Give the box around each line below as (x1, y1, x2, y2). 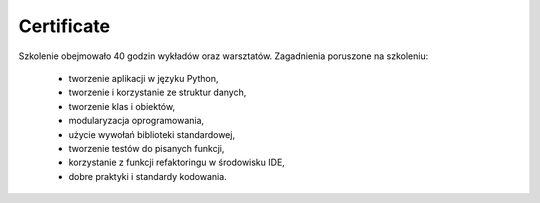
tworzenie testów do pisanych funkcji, (68, 142, 225, 154)
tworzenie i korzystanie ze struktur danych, (68, 86, 247, 99)
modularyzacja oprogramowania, (68, 115, 205, 127)
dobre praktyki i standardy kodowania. (68, 170, 227, 182)
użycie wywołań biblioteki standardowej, (68, 128, 235, 140)
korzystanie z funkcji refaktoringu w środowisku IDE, (68, 156, 285, 169)
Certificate (18, 15, 110, 37)
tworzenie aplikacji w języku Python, (68, 72, 219, 84)
